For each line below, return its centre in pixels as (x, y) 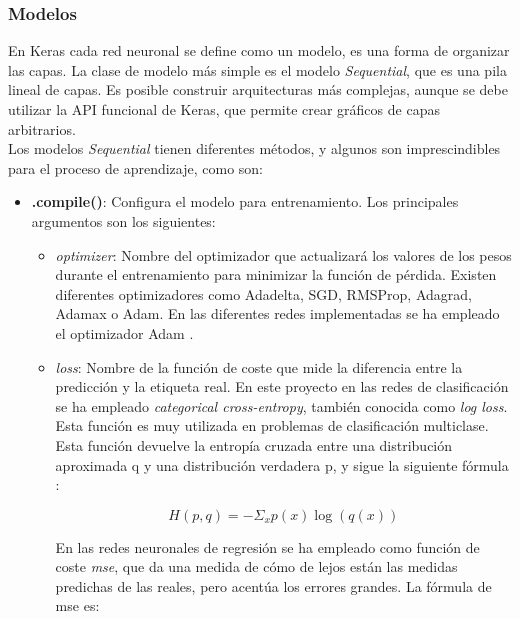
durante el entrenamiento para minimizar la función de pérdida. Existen (276, 274)
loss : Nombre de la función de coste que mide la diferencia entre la (259, 366)
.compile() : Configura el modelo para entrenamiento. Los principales (245, 201)
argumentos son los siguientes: (123, 220)
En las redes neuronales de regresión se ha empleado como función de (267, 546)
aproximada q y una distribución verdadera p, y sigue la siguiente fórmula (282, 464)
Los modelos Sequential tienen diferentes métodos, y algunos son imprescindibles (254, 148)
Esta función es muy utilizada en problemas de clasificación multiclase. (272, 425)
